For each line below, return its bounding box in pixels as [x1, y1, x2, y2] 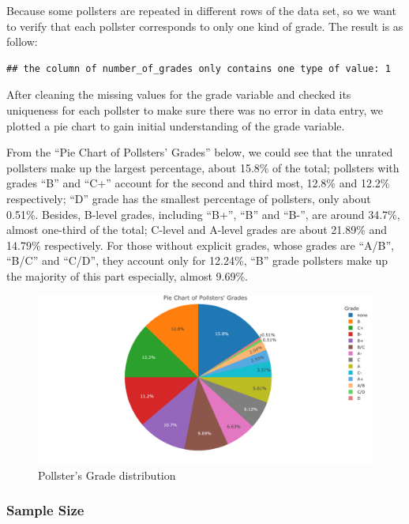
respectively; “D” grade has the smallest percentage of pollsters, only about [6, 190, 371, 206]
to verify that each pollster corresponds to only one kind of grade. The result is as [6, 17, 403, 34]
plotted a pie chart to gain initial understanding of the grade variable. [6, 117, 345, 134]
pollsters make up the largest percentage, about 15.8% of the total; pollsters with [6, 159, 400, 175]
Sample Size [6, 500, 84, 520]
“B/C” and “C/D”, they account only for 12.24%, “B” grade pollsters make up [6, 252, 388, 269]
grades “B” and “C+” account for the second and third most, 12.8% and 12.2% [6, 175, 390, 191]
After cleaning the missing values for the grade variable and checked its [6, 86, 351, 103]
